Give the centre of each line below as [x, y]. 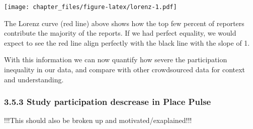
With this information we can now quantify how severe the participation [116, 59]
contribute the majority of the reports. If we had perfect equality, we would [120, 33]
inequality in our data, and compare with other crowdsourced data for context [125, 70]
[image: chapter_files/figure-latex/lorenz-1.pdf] [91, 7]
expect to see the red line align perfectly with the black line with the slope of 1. [127, 42]
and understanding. [34, 79]
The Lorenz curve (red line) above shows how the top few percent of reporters [124, 23]
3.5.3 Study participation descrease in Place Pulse [108, 102]
